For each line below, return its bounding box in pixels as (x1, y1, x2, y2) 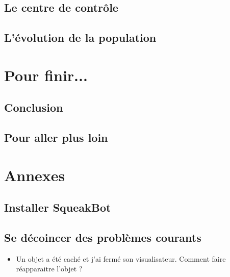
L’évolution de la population (4, 30, 157, 45)
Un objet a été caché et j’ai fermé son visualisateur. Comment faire (16, 253, 226, 264)
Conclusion (4, 99, 63, 115)
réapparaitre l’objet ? (16, 263, 83, 274)
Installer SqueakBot (4, 199, 111, 215)
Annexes (4, 164, 65, 185)
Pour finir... (4, 64, 88, 85)
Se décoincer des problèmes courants (4, 230, 201, 245)
